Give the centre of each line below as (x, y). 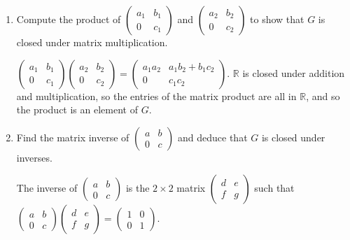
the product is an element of (77, 110)
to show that (277, 19)
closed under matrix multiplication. (92, 42)
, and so (323, 96)
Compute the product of (69, 19)
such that (274, 188)
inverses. (34, 157)
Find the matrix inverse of (73, 137)
